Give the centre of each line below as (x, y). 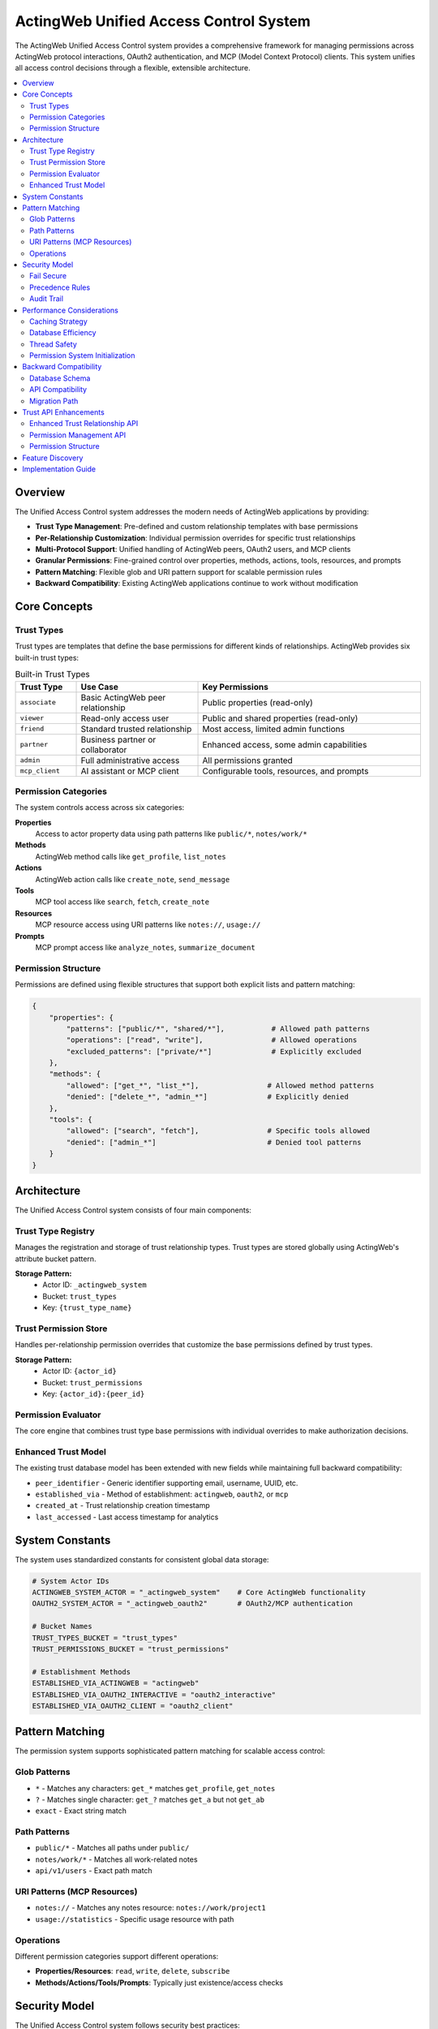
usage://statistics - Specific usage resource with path (135, 1919)
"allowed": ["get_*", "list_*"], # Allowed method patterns (220, 1085)
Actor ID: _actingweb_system (94, 1285)
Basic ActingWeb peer (123, 697)
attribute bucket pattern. (56, 1259)
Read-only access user (125, 718)
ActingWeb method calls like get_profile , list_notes (131, 856)
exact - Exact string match (81, 1811)
